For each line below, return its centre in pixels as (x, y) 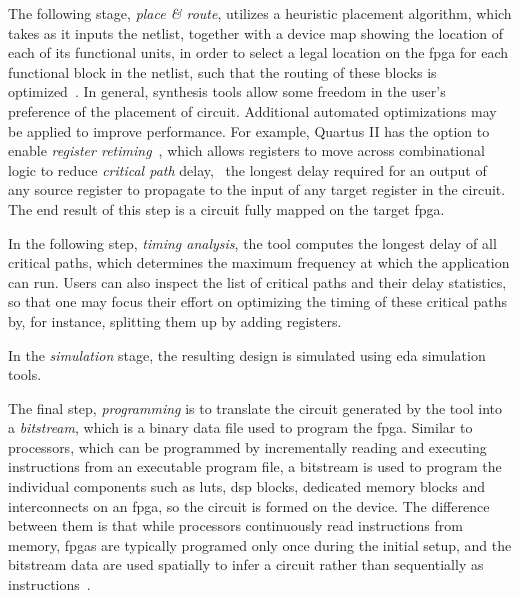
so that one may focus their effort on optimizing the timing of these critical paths (257, 301)
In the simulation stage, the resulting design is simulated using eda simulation (247, 354)
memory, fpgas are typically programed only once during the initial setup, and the (260, 544)
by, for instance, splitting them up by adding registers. (175, 320)
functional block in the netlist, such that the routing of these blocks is (222, 71)
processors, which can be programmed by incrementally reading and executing (247, 446)
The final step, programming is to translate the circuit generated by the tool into (255, 407)
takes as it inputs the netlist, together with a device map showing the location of (256, 32)
